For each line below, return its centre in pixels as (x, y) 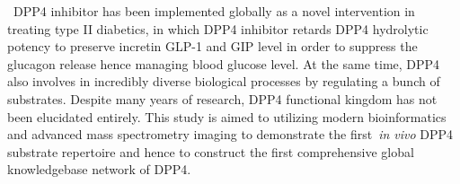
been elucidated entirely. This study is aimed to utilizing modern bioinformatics (227, 116)
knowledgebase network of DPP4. (99, 169)
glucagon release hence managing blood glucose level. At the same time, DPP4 (224, 63)
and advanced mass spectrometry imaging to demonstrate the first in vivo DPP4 (230, 134)
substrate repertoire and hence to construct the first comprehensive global (211, 151)
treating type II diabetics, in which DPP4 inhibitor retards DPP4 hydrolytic (218, 28)
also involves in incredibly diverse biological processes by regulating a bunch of (224, 81)
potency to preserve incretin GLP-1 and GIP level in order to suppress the (212, 46)
